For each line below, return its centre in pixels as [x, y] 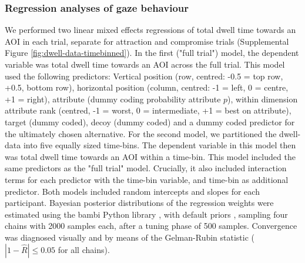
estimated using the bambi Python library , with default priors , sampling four [146, 214]
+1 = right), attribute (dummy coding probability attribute [113, 99]
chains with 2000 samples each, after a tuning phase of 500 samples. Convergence [151, 226]
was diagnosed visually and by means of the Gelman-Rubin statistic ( [130, 237]
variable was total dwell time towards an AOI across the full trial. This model [145, 64]
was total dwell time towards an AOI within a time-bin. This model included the [150, 156]
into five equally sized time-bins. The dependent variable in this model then [160, 145]
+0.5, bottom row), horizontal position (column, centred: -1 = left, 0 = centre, [147, 87]
